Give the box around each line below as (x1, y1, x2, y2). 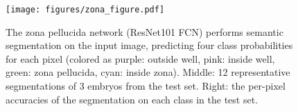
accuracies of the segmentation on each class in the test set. (6, 92, 258, 106)
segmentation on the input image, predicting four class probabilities (6, 38, 293, 52)
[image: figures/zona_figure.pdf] (6, 5, 165, 14)
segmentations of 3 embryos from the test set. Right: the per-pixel (6, 79, 286, 93)
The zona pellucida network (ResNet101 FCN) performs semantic (6, 24, 283, 39)
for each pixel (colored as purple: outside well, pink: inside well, (6, 51, 275, 65)
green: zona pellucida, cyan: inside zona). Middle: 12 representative (6, 65, 290, 79)
